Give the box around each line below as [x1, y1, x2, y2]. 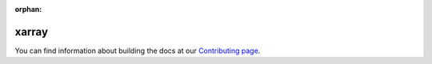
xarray [14, 24, 48, 39]
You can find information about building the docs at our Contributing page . [14, 46, 261, 55]
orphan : [14, 5, 42, 13]
